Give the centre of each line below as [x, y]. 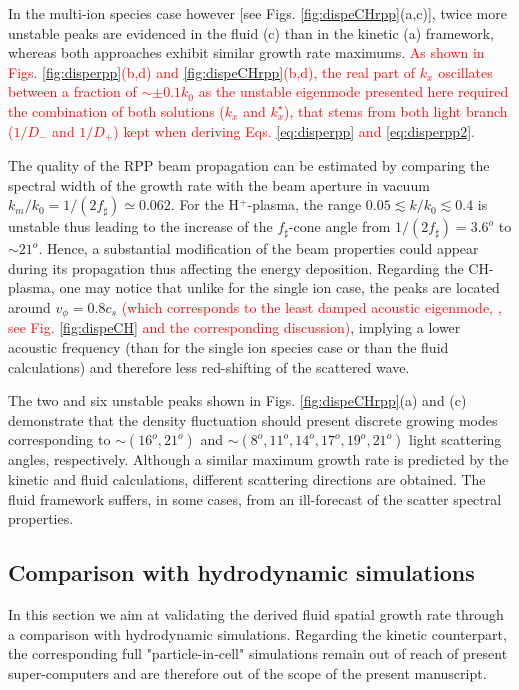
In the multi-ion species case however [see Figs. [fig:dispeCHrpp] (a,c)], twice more [257, 13]
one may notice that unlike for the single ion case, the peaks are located [279, 287]
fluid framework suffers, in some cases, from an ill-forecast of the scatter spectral [255, 498]
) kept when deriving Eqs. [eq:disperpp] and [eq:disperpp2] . [294, 130]
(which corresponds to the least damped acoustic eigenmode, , [311, 306]
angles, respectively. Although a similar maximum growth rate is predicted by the [258, 459]
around [29, 306]
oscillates [465, 71]
